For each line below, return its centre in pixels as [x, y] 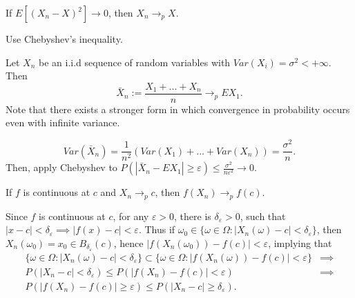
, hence [128, 242]
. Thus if [157, 229]
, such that [263, 216]
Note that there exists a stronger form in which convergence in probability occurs [178, 109]
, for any [131, 216]
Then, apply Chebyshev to [61, 167]
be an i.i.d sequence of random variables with [135, 62]
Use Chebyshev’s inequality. [64, 39]
